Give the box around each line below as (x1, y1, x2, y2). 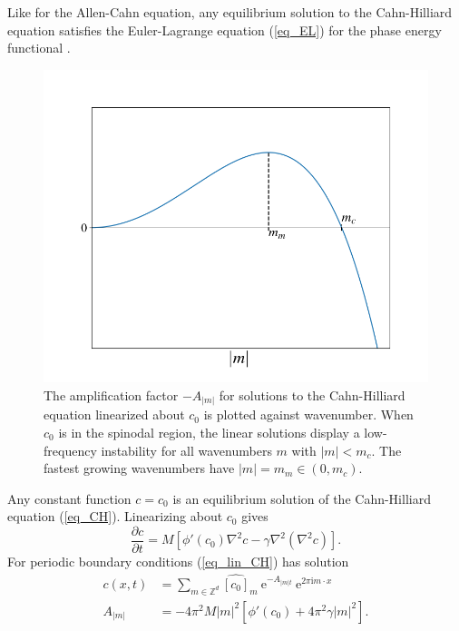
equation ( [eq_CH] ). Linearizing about (7, 507, 223, 526)
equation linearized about (44, 405, 185, 424)
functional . (7, 38, 71, 57)
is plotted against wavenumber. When (203, 405, 414, 424)
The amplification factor (44, 385, 179, 404)
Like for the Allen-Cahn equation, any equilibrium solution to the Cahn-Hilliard (7, 3, 453, 21)
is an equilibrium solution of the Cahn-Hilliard (172, 488, 431, 508)
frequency (44, 440, 97, 459)
